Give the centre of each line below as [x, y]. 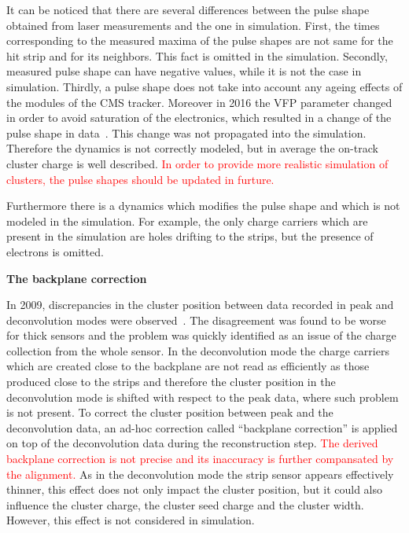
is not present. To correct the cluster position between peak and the [170, 412]
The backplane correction [77, 278]
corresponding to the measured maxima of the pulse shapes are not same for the [200, 40]
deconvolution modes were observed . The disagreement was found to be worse [196, 320]
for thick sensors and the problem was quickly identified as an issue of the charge [201, 335]
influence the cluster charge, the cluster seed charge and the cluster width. [185, 504]
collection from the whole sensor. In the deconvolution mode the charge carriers [198, 350]
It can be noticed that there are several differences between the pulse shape [188, 9]
